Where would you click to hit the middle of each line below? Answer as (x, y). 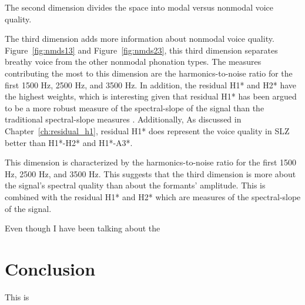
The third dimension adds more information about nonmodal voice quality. (140, 39)
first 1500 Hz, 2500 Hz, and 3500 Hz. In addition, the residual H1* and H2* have (151, 84)
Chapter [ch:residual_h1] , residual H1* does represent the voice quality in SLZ (147, 130)
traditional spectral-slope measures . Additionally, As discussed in (123, 119)
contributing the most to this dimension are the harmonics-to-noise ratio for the (149, 73)
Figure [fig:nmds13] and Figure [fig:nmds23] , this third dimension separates (141, 50)
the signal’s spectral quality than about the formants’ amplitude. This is (135, 185)
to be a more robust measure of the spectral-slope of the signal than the (135, 107)
